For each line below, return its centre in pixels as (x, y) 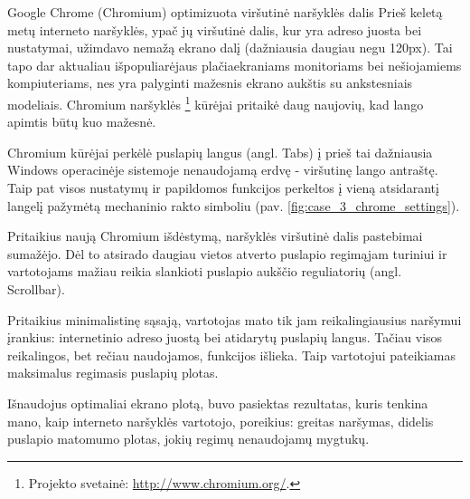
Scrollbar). (36, 288)
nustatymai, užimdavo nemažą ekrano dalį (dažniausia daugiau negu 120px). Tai (230, 48)
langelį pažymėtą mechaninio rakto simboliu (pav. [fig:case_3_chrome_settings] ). (234, 205)
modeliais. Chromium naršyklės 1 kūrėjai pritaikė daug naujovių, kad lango (216, 102)
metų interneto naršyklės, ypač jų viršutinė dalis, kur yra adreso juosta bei (215, 29)
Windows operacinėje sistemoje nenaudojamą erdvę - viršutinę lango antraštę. (223, 170)
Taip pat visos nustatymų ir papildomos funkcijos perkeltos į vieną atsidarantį (223, 187)
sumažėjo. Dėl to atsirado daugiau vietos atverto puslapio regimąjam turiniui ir (227, 253)
